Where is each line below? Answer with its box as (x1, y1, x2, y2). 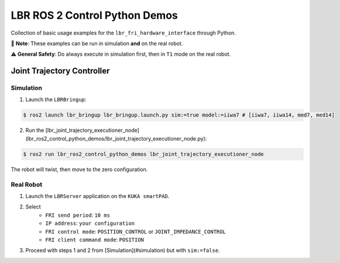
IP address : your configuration (45, 220, 135, 227)
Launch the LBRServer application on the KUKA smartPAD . (25, 192, 170, 199)
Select (25, 203, 41, 210)
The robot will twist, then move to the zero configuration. (11, 166, 148, 173)
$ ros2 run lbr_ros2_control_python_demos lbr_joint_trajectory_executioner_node (23, 151, 265, 158)
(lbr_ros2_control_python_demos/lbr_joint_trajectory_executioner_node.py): (25, 135, 207, 142)
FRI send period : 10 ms (45, 211, 111, 218)
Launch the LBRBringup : (25, 96, 87, 103)
